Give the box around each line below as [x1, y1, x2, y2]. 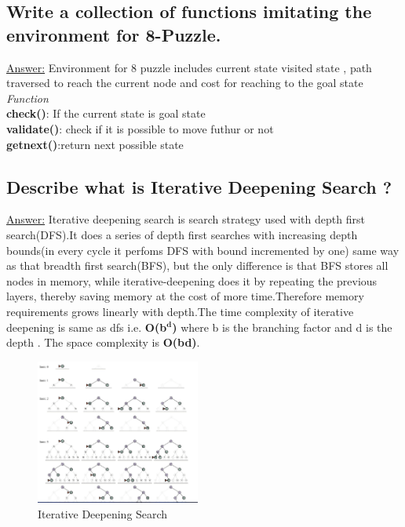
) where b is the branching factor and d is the [172, 318, 392, 335]
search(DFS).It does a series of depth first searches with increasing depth [6, 226, 358, 242]
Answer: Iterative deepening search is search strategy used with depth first [6, 211, 365, 227]
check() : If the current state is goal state [6, 105, 206, 122]
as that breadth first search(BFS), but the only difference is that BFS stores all [6, 257, 389, 274]
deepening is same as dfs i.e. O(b [6, 318, 167, 335]
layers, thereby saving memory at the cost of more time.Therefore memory [6, 288, 364, 304]
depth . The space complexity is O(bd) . [6, 334, 200, 351]
